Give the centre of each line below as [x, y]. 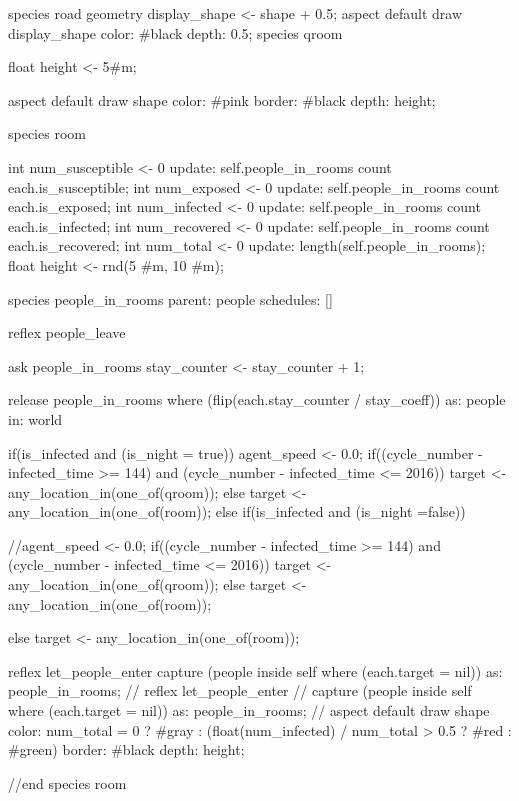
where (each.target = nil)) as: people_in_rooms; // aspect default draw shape [249, 710]
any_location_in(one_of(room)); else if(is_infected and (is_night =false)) [237, 511]
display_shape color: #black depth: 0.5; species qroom [175, 32]
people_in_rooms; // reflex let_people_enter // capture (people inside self [240, 690]
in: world [35, 418]
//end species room [67, 782]
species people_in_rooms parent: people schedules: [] [170, 298]
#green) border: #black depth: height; [126, 749]
